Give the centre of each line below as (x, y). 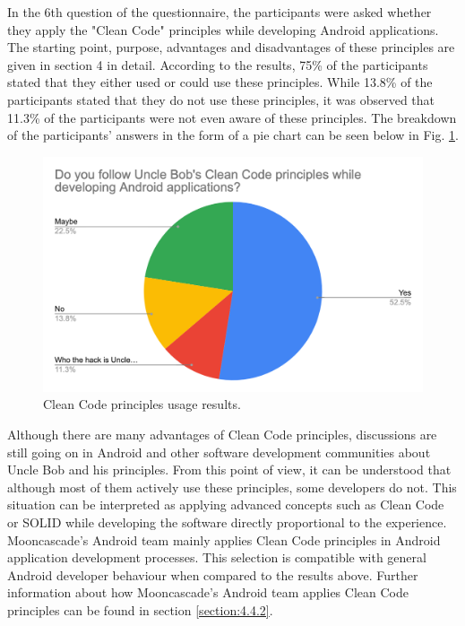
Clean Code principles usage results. (142, 404)
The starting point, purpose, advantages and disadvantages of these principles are (231, 47)
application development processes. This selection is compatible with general (217, 557)
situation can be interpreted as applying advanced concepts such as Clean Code (226, 504)
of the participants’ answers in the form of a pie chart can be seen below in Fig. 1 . (233, 135)
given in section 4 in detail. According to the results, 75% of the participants (218, 64)
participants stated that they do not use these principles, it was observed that (221, 99)
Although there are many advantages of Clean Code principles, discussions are (222, 435)
